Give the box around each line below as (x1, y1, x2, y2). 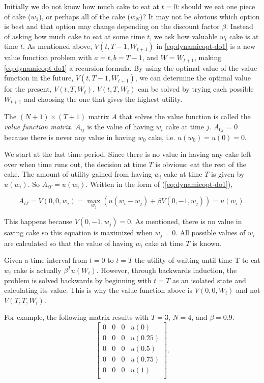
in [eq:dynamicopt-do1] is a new (156, 41, 256, 51)
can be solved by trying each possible (138, 84, 254, 94)
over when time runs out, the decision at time (4, 158, 146, 169)
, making (194, 52, 222, 63)
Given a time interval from (4, 255, 87, 265)
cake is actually (13, 264, 62, 275)
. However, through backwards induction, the (96, 264, 237, 275)
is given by (211, 169, 245, 179)
